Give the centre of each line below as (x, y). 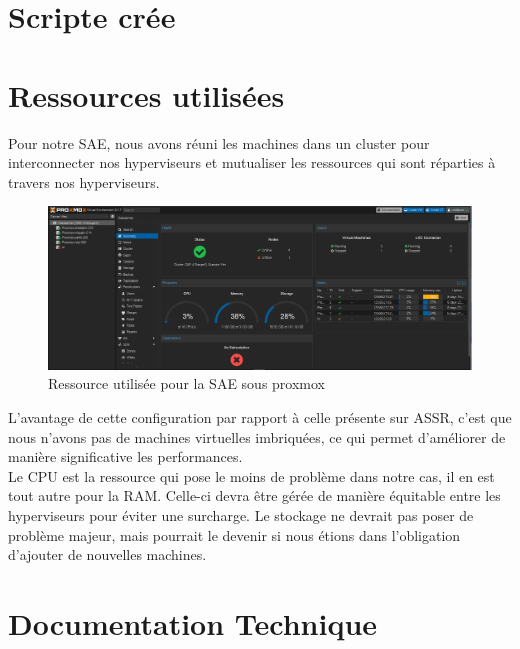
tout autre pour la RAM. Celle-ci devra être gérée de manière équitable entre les (254, 495)
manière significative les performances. (125, 456)
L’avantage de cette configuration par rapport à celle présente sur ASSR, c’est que (260, 417)
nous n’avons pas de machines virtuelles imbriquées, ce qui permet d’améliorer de (257, 436)
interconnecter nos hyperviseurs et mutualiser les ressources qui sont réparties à (252, 162)
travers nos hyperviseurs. (84, 181)
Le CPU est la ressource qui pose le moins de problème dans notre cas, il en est (251, 475)
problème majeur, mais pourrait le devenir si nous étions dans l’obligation (234, 534)
